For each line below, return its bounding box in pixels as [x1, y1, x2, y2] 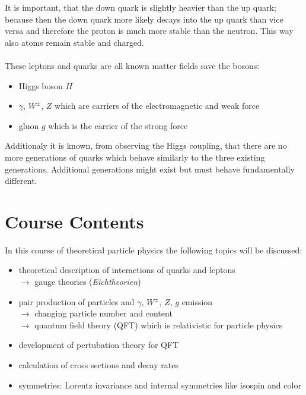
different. [5, 174, 37, 187]
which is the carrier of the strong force [48, 119, 188, 131]
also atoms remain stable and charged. [5, 36, 144, 48]
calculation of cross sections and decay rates [18, 359, 179, 371]
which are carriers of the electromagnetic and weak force [55, 99, 260, 112]
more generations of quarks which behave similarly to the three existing [5, 151, 265, 163]
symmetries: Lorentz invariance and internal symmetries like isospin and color [18, 378, 301, 391]
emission [181, 295, 213, 308]
